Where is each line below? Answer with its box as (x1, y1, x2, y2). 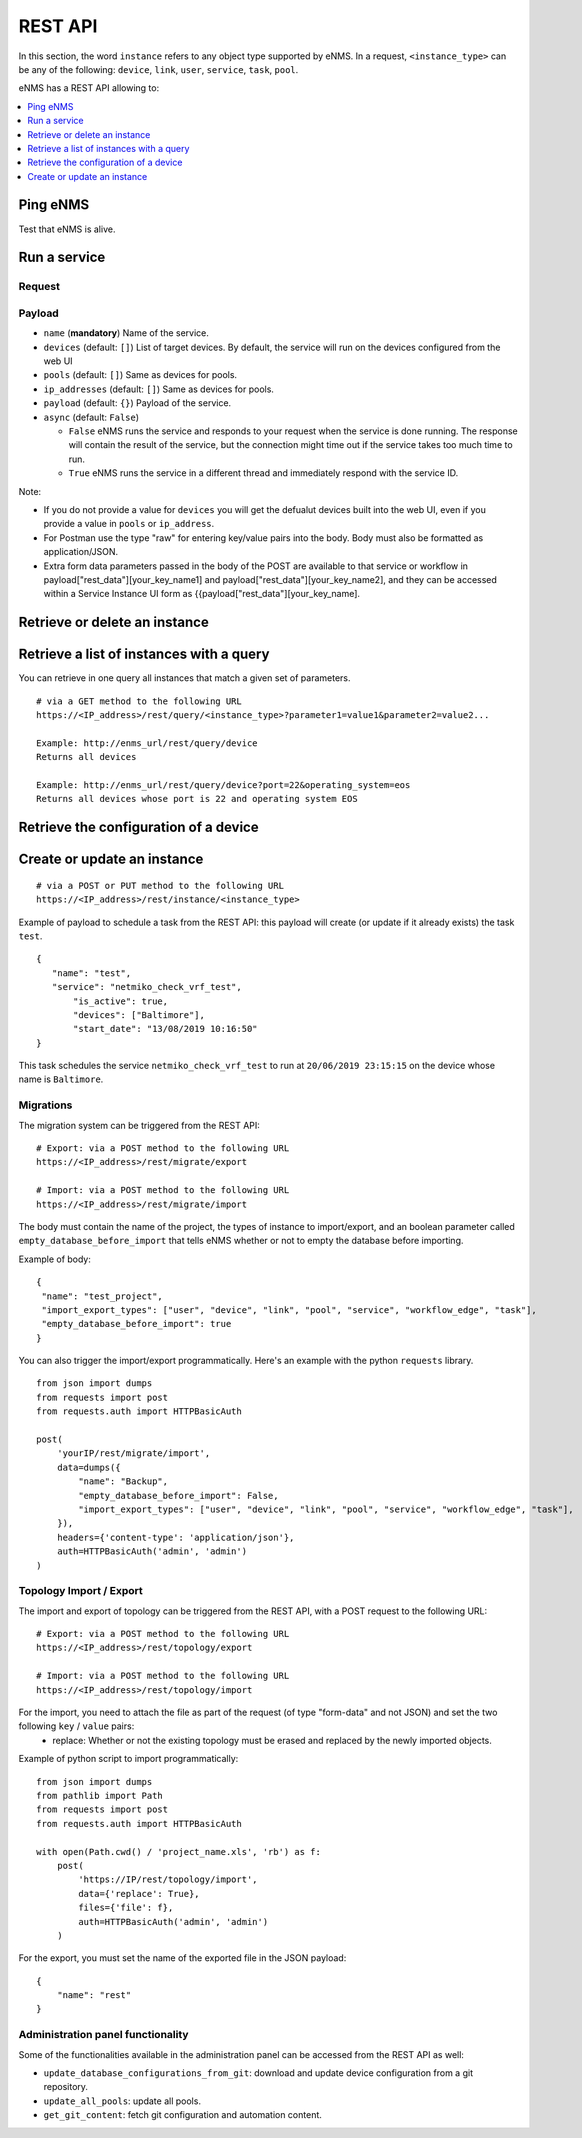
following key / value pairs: (18, 1720, 135, 1732)
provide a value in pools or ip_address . (43, 518, 215, 530)
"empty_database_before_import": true (41, 1318, 232, 1330)
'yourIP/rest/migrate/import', (56, 1448, 211, 1459)
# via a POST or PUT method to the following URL (36, 880, 285, 891)
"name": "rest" (56, 1990, 132, 2001)
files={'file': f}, (78, 1902, 174, 1914)
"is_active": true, (73, 995, 169, 1007)
